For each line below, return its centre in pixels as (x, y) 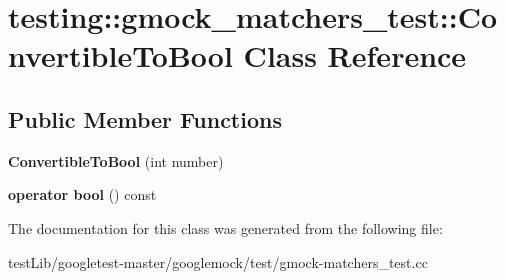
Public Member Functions (145, 118)
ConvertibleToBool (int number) (116, 160)
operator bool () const (82, 194)
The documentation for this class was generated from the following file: (225, 227)
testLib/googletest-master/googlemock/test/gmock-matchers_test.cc (218, 261)
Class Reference (355, 55)
